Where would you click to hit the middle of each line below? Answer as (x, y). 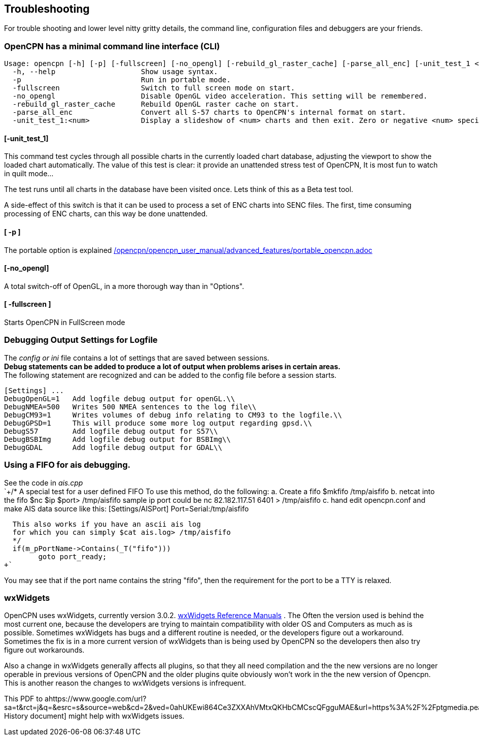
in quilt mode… (29, 174)
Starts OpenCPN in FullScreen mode (65, 323)
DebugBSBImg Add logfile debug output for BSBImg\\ (117, 439)
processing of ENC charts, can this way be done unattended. (106, 214)
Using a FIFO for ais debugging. (67, 465)
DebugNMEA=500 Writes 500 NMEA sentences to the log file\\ (130, 407)
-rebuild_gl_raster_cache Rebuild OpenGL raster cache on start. (156, 104)
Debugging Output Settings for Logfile (81, 340)
